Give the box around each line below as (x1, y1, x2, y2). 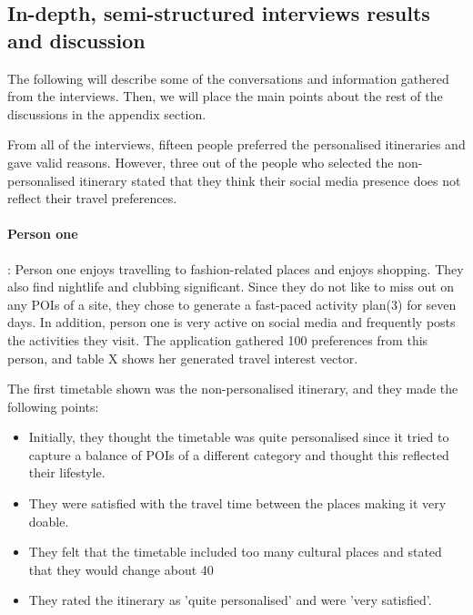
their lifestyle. (28, 463, 106, 482)
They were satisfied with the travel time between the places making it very (28, 494, 447, 513)
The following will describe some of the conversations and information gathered (7, 68, 449, 87)
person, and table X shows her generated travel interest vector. (7, 348, 358, 367)
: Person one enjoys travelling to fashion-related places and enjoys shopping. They (7, 259, 464, 278)
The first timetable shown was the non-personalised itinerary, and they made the (7, 379, 458, 398)
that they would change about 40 (28, 559, 214, 579)
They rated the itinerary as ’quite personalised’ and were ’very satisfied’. (28, 590, 432, 610)
